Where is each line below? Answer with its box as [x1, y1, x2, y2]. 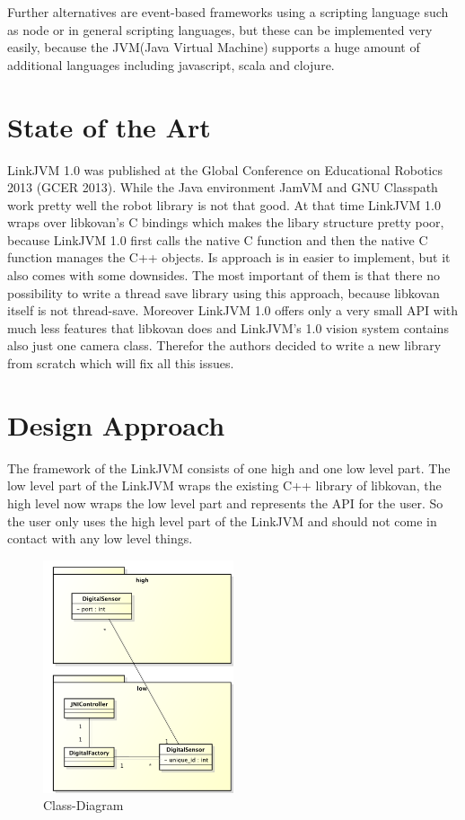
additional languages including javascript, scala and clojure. [7, 55, 335, 74]
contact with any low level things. [7, 529, 193, 548]
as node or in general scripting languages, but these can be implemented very [7, 20, 433, 39]
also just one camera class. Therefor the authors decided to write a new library [7, 336, 442, 355]
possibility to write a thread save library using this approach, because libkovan [7, 283, 440, 302]
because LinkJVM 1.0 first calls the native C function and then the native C [7, 230, 428, 249]
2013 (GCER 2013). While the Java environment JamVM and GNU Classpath [7, 178, 438, 197]
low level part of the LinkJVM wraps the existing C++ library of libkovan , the [7, 476, 442, 495]
